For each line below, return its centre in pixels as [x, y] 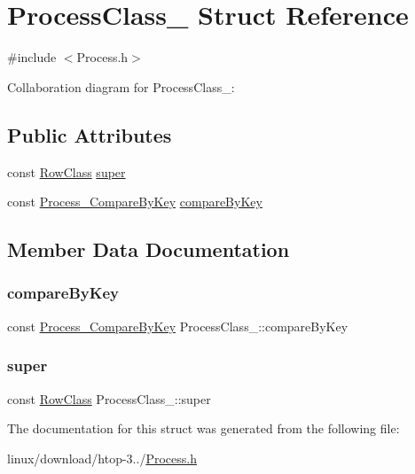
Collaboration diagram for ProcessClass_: [121, 86]
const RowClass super [67, 171]
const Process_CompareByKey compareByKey [135, 202]
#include [32, 57]
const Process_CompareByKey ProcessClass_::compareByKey [178, 326]
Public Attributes [90, 134]
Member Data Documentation [149, 249]
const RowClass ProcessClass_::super [109, 398]
